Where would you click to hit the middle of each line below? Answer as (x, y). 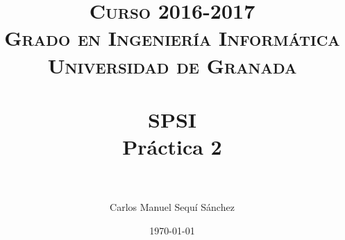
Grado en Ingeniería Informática (172, 38)
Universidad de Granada (172, 65)
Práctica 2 (172, 147)
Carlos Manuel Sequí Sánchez (172, 207)
